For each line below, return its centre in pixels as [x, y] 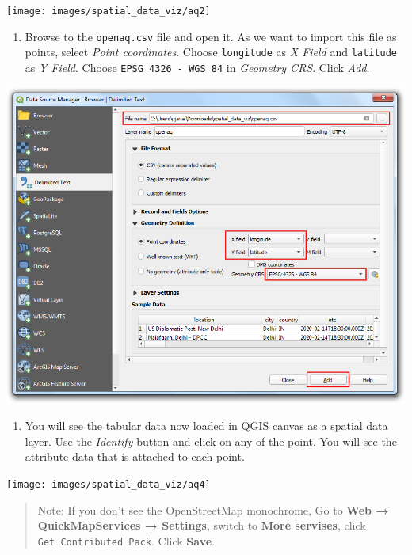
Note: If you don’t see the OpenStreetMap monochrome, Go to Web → [213, 509]
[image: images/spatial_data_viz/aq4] [109, 484]
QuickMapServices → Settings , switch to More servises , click [202, 525]
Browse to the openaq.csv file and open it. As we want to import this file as [211, 36]
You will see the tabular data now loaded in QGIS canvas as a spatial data [206, 426]
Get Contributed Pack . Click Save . [126, 540]
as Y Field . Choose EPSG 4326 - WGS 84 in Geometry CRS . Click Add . [197, 67]
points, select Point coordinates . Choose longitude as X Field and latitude [211, 52]
